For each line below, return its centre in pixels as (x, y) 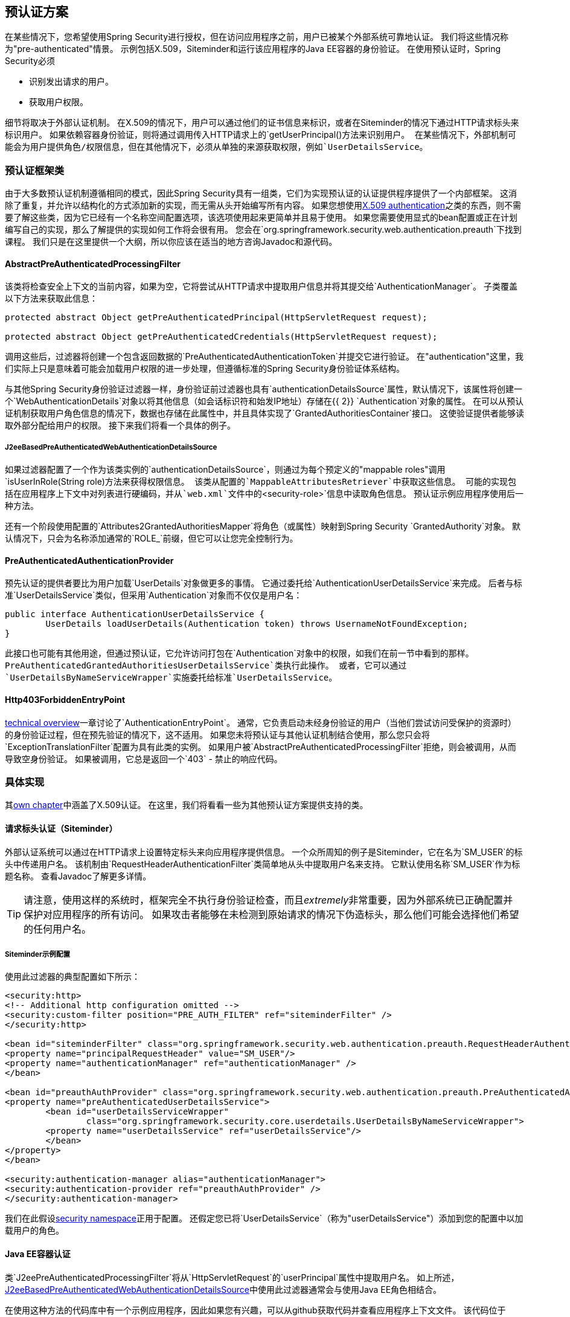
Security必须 (30, 61)
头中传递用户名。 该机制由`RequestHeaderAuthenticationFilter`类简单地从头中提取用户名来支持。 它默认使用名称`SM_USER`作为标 (263, 864)
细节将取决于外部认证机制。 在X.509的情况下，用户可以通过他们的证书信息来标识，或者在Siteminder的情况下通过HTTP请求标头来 (262, 123)
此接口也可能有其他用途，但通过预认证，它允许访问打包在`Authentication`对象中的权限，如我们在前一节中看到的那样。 (239, 653)
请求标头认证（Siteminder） (61, 828)
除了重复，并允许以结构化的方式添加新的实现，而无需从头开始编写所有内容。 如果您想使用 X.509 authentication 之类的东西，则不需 (263, 205)
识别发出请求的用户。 (71, 82)
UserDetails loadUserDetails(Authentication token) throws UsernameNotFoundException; (257, 624)
